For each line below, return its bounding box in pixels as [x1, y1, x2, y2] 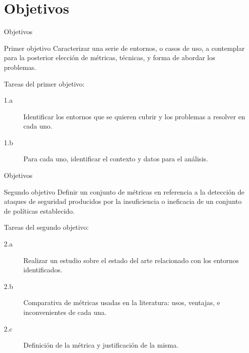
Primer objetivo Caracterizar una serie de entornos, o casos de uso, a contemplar [4, 43, 245, 53]
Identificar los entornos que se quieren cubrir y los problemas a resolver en [23, 111, 245, 121]
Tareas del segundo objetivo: [4, 222, 89, 232]
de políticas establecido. [4, 205, 75, 216]
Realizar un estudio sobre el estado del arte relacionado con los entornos [23, 255, 239, 265]
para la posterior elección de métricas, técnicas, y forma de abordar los [4, 52, 215, 63]
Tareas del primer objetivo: [4, 78, 85, 88]
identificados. [23, 265, 62, 275]
